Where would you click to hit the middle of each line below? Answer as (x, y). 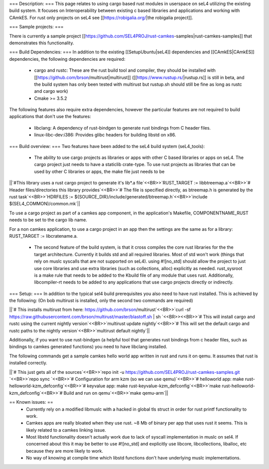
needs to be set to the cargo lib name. (48, 220)
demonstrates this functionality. (42, 43)
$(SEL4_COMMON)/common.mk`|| (45, 204)
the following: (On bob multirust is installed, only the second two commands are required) (101, 301)
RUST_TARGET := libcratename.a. (44, 236)
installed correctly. (28, 363)
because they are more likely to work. (65, 451)
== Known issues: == (31, 402)
